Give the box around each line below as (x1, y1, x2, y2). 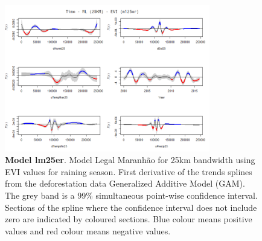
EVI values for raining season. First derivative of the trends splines (5, 165, 252, 178)
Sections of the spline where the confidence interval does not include (5, 201, 257, 213)
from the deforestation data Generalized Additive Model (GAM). (5, 177, 245, 190)
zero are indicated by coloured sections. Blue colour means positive (5, 213, 252, 225)
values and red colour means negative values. (5, 224, 171, 237)
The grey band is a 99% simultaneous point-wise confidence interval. (5, 189, 258, 202)
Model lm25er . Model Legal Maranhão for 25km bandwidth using (5, 153, 255, 166)
